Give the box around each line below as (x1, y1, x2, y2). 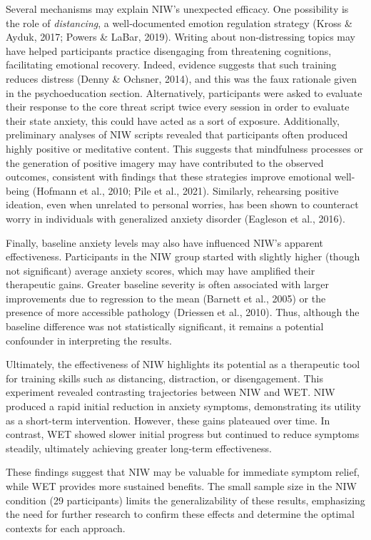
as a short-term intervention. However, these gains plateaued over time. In (6, 412, 330, 427)
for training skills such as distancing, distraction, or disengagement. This (6, 370, 323, 385)
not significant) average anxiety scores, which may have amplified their (6, 263, 315, 277)
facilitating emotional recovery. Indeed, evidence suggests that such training (6, 57, 337, 72)
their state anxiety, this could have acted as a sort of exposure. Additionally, (6, 113, 340, 128)
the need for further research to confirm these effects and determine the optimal (6, 506, 355, 521)
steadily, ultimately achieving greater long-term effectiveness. (6, 440, 272, 455)
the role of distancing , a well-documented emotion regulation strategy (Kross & (6, 15, 352, 30)
